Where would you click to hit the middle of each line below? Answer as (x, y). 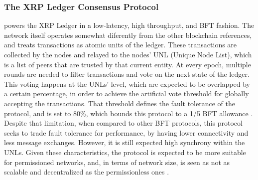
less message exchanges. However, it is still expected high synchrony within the (125, 142)
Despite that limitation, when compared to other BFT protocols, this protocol (123, 123)
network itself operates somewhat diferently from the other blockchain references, (128, 35)
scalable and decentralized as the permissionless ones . (87, 172)
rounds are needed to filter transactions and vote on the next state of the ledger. (127, 74)
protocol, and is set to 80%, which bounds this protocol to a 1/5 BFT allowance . (129, 113)
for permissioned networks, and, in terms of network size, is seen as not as (117, 162)
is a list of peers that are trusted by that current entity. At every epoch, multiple (128, 64)
